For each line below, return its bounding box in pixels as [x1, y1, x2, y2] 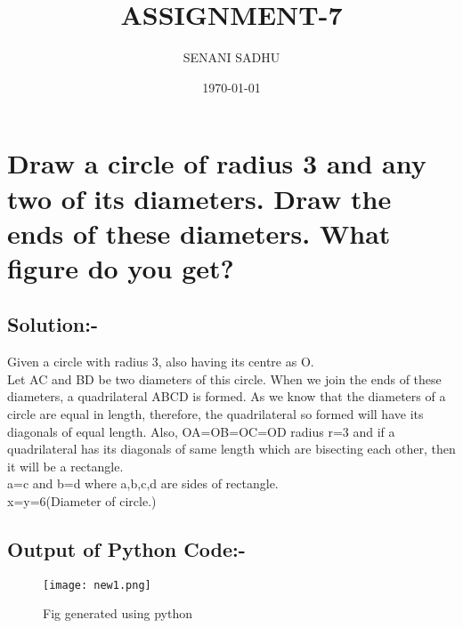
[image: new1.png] [43, 578, 151, 592]
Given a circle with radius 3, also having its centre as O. [7, 352, 314, 371]
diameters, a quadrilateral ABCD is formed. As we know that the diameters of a [7, 387, 446, 406]
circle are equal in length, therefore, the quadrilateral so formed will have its [7, 405, 424, 423]
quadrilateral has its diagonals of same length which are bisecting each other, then [7, 439, 456, 458]
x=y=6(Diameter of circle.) [7, 492, 157, 511]
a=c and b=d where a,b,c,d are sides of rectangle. [7, 474, 279, 493]
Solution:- [7, 310, 98, 338]
